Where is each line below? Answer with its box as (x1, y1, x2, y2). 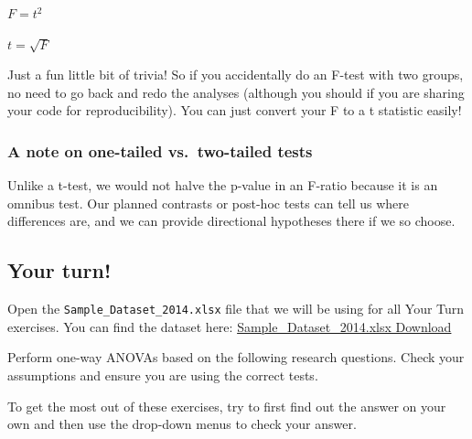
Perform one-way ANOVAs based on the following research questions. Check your (7, 348, 465, 367)
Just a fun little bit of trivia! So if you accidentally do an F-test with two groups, (7, 65, 464, 84)
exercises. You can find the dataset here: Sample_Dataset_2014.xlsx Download (7, 316, 452, 336)
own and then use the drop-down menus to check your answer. (7, 414, 357, 434)
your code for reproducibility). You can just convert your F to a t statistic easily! (7, 101, 462, 120)
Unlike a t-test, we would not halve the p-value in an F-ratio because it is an (7, 176, 438, 195)
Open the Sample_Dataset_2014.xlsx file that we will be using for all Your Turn (7, 299, 465, 318)
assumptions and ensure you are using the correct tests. (7, 366, 318, 385)
